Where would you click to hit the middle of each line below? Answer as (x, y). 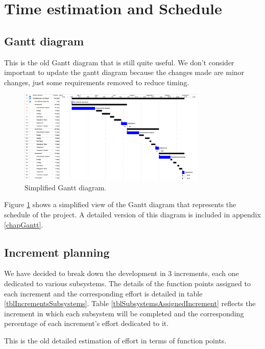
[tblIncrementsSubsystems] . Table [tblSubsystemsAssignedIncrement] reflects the (130, 303)
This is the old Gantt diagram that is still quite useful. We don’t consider (119, 62)
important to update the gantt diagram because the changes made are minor (124, 72)
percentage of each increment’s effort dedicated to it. (87, 323)
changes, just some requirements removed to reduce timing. (97, 82)
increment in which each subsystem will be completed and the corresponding (124, 313)
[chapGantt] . (24, 224)
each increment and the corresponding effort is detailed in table (103, 293)
